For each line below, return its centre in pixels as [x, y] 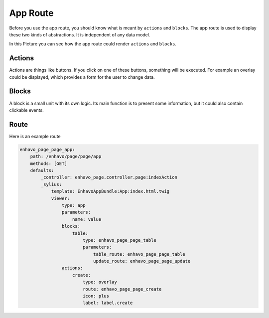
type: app [73, 205]
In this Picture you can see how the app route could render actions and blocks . [93, 44]
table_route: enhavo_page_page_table [139, 254]
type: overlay [100, 282]
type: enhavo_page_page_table [119, 240]
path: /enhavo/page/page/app [66, 157]
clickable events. [27, 110]
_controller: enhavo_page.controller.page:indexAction [109, 177]
